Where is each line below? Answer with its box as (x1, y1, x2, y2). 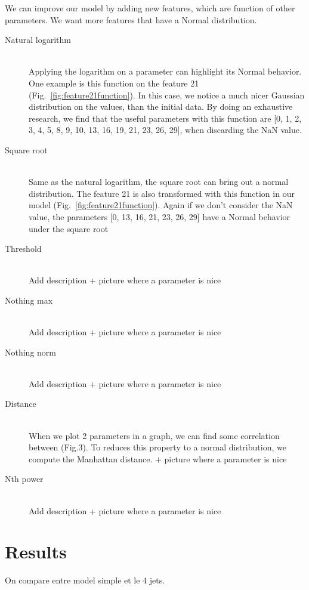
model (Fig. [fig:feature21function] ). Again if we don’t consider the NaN (29, 199, 293, 211)
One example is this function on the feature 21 (29, 76, 199, 89)
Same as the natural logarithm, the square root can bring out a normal (29, 175, 289, 188)
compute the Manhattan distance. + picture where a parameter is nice (29, 452, 287, 465)
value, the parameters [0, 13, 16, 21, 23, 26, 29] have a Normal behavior (29, 210, 291, 223)
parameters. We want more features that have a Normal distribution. (5, 13, 257, 26)
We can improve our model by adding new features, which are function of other (5, 2, 295, 14)
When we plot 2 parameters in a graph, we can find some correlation (29, 429, 280, 441)
